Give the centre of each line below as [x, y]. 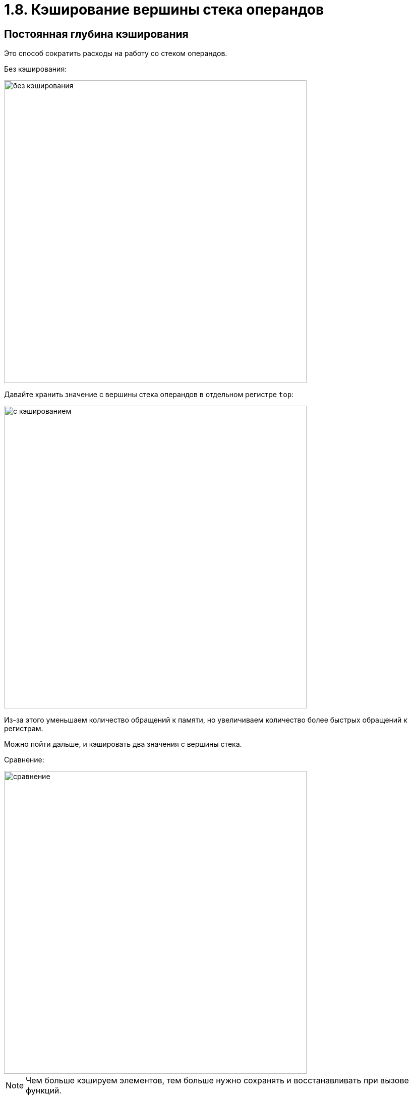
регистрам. [24, 729]
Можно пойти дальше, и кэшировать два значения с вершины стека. [123, 744]
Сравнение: [24, 760]
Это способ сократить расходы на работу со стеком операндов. [116, 53]
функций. [44, 1091]
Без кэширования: [36, 69]
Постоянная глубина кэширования [96, 34]
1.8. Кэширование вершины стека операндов [164, 10]
